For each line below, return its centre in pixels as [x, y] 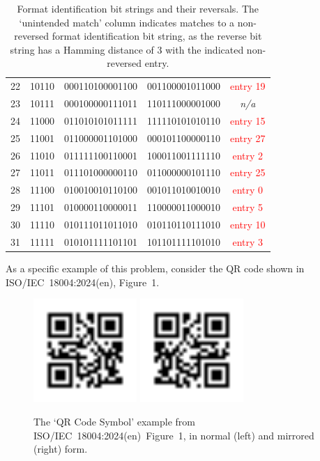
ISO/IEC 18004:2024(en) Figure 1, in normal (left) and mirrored [174, 435]
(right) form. [61, 449]
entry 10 [248, 224]
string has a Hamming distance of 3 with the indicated [127, 49]
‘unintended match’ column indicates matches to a [127, 22]
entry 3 [248, 241]
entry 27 [248, 138]
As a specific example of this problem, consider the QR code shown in [155, 268]
